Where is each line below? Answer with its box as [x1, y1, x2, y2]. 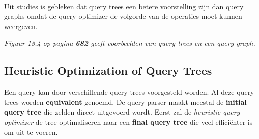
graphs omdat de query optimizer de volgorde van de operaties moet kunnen [4, 11, 242, 21]
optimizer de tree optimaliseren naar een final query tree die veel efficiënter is [4, 116, 253, 127]
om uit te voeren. [4, 126, 58, 137]
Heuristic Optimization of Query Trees [4, 63, 212, 78]
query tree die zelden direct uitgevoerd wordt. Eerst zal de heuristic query [4, 106, 240, 117]
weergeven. [4, 20, 38, 31]
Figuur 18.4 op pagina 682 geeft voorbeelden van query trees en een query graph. [4, 38, 255, 48]
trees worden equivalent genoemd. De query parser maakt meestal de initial [4, 96, 247, 107]
